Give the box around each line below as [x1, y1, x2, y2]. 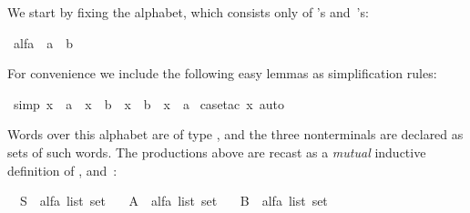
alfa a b [13, 33, 73, 52]
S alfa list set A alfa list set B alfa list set [19, 191, 328, 210]
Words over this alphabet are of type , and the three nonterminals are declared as [7, 125, 464, 144]
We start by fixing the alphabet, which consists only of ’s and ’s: [7, 3, 369, 21]
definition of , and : [7, 160, 117, 179]
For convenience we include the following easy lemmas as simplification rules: [7, 64, 437, 83]
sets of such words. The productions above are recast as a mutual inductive [7, 142, 426, 161]
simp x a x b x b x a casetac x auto [13, 94, 284, 113]
